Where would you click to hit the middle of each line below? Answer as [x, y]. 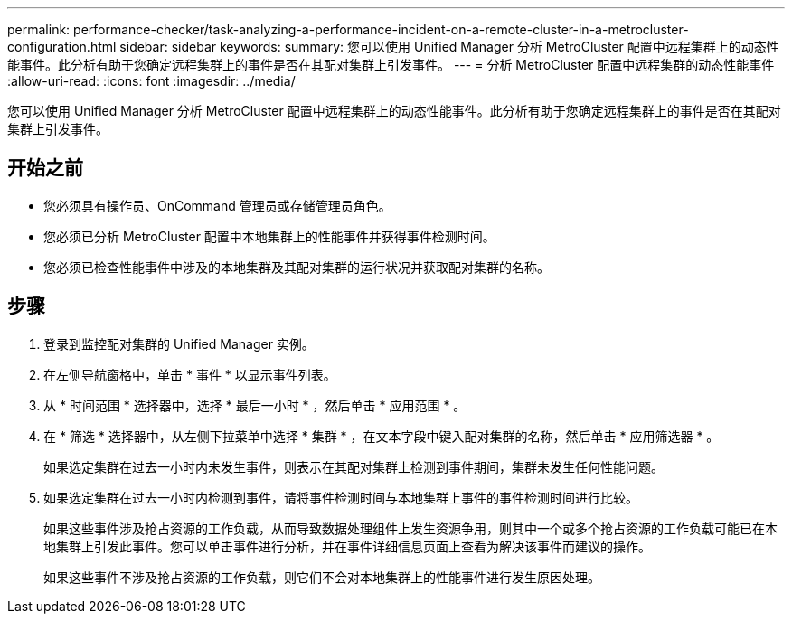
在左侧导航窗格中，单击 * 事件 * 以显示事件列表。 [190, 374]
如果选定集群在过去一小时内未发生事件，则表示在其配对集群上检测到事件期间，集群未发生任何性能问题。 [354, 466]
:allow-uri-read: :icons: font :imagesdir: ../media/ [151, 81]
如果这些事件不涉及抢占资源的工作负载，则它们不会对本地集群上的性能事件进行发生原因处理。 [322, 577]
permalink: [39, 29]
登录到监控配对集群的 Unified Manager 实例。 [179, 343]
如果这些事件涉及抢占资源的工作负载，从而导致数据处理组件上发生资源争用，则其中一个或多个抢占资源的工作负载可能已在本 [410, 528]
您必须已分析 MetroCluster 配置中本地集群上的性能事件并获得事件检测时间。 [269, 236]
